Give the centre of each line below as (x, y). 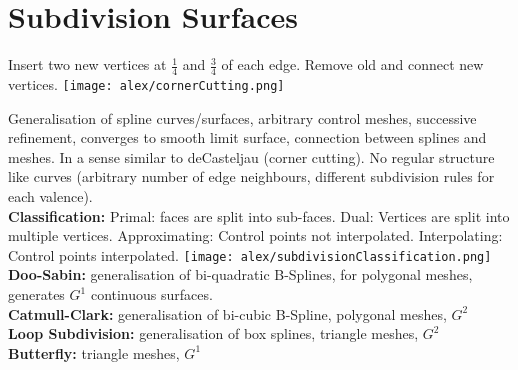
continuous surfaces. (151, 294)
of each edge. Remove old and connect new (352, 64)
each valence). (50, 195)
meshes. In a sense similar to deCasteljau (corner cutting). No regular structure (251, 156)
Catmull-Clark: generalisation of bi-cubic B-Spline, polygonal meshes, (227, 313)
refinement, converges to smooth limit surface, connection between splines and (247, 137)
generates (36, 294)
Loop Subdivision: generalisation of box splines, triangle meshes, (213, 333)
